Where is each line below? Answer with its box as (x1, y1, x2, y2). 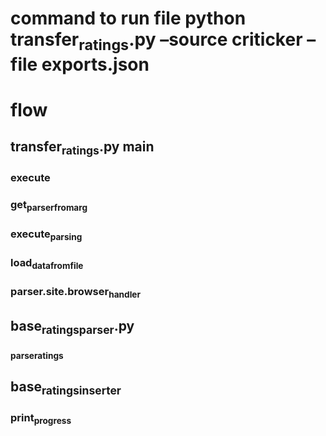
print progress (10, 411, 72, 427)
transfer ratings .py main (10, 138, 155, 158)
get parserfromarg (10, 198, 88, 214)
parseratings (10, 350, 64, 361)
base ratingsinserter (10, 378, 122, 398)
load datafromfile (10, 255, 84, 272)
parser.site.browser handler (10, 284, 142, 301)
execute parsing (10, 227, 83, 242)
